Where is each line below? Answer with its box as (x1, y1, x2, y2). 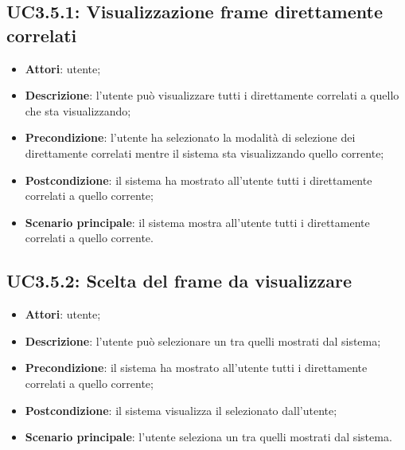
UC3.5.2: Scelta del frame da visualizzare (6, 268, 352, 293)
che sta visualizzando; (25, 102, 131, 119)
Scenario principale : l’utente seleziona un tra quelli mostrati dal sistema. (25, 428, 392, 445)
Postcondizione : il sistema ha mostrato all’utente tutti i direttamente (25, 171, 372, 188)
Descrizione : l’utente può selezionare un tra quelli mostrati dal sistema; (25, 332, 381, 349)
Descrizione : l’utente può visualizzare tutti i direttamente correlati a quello (25, 87, 399, 104)
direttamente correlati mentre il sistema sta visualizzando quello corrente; (25, 144, 384, 161)
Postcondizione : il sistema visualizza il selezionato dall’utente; (25, 401, 337, 418)
